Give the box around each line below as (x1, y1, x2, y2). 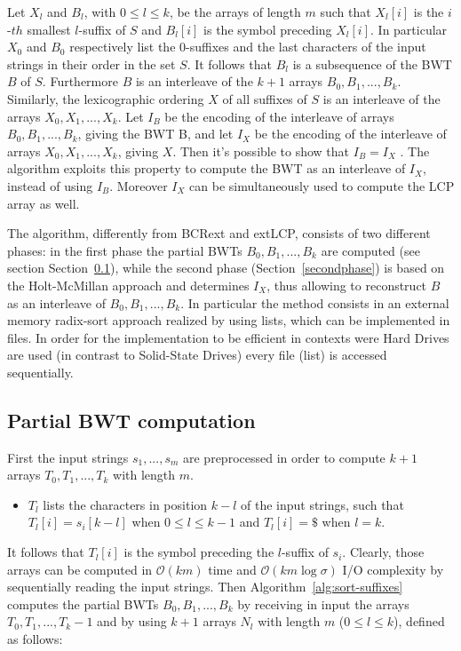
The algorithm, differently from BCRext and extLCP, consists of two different (7, 224, 431, 242)
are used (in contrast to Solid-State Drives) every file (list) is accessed (7, 345, 387, 364)
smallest (27, 20, 71, 38)
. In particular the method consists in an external (180, 293, 449, 312)
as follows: (7, 630, 63, 648)
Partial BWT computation (7, 406, 256, 433)
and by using (97, 612, 167, 631)
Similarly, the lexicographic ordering (7, 89, 204, 107)
